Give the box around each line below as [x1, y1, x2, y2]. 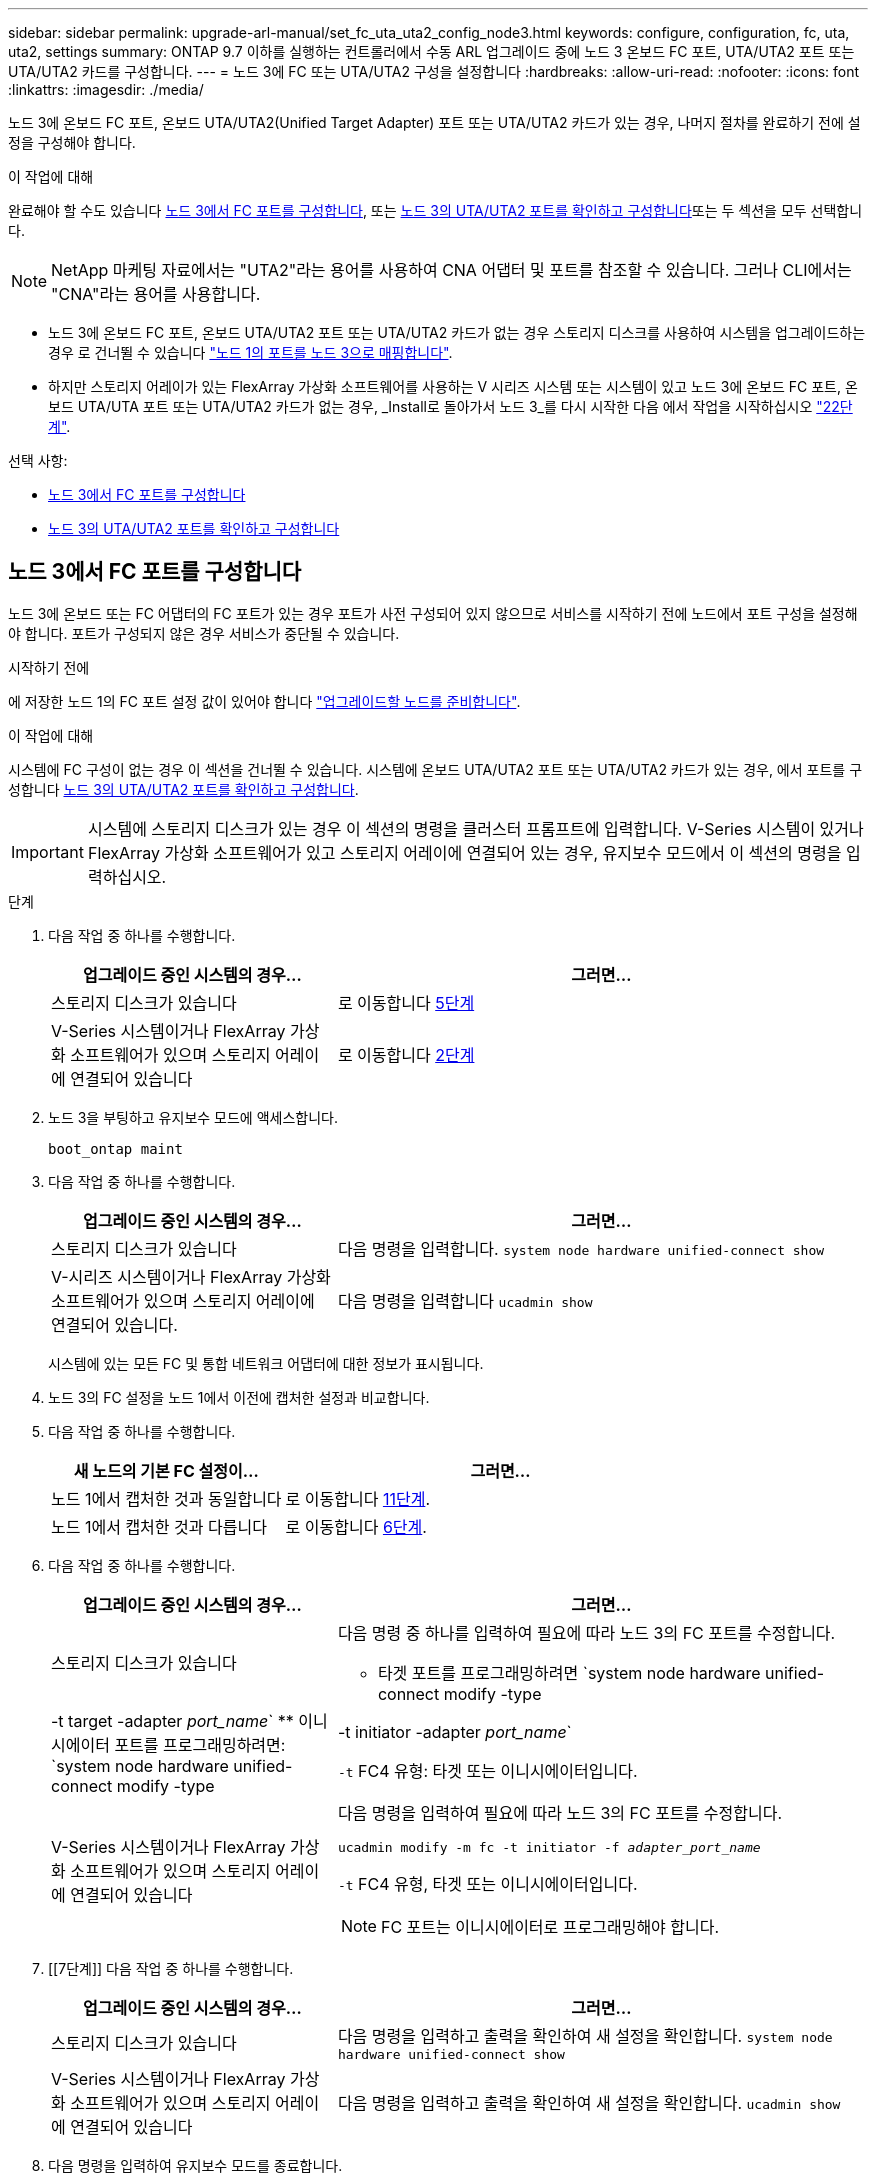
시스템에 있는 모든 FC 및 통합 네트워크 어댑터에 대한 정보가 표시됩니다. [48, 1354, 484, 1372]
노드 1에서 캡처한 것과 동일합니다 [51, 1488, 282, 1509]
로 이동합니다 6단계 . [285, 1516, 427, 1537]
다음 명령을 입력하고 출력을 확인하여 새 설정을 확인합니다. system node [337, 2025, 833, 2046]
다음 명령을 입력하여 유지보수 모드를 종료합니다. [48, 2156, 343, 2174]
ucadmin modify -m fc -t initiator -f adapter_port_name [337, 1839, 761, 1855]
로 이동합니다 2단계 [337, 1044, 475, 1065]
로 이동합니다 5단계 [337, 992, 475, 1013]
